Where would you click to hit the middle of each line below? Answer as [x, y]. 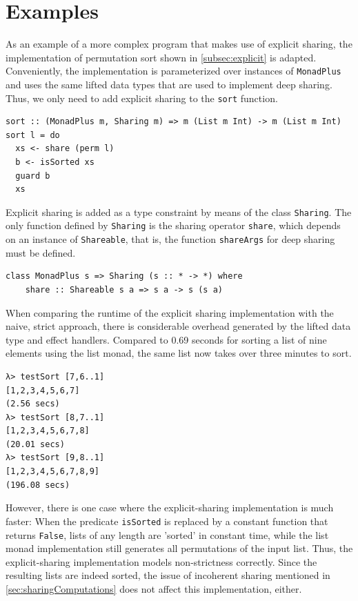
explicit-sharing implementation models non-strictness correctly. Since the [161, 561]
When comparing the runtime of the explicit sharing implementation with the [170, 312]
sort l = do [33, 135]
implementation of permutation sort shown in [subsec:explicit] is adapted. [161, 57]
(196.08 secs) [38, 485]
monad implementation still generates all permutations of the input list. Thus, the [179, 548]
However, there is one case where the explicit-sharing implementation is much [170, 508]
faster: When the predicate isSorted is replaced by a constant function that [167, 521]
